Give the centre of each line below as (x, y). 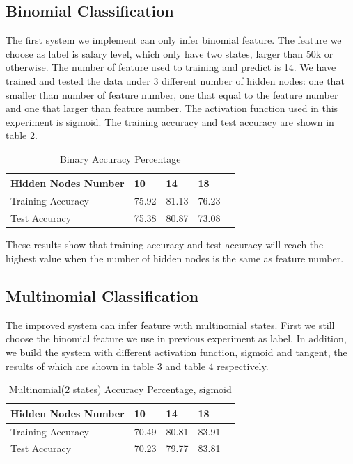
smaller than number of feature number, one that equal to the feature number (172, 94)
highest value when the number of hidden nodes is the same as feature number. (175, 258)
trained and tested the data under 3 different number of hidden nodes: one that (175, 80)
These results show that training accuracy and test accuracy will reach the (165, 245)
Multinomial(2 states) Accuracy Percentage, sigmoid (120, 389)
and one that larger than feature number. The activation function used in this (172, 108)
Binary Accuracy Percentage (120, 158)
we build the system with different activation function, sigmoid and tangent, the (176, 352)
